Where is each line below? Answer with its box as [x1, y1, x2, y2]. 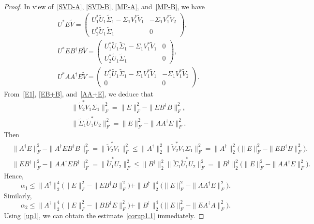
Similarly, [4, 190, 32, 200]
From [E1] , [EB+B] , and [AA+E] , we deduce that [4, 88, 153, 98]
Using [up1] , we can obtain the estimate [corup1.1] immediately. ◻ [4, 210, 204, 220]
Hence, [4, 171, 24, 180]
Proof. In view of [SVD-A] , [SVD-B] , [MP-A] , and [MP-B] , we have [4, 1, 205, 11]
